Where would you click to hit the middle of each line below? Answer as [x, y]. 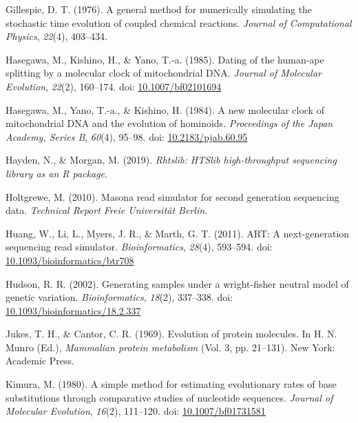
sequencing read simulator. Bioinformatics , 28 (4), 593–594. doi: [139, 247]
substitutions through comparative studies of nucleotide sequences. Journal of [169, 397]
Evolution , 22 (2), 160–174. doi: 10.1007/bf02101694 [114, 86]
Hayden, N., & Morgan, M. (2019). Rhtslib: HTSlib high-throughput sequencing [171, 160]
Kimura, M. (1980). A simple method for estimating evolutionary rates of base [171, 384]
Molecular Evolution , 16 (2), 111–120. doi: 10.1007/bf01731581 [136, 411]
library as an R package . [56, 173]
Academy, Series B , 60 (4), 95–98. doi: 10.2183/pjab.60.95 [127, 136]
